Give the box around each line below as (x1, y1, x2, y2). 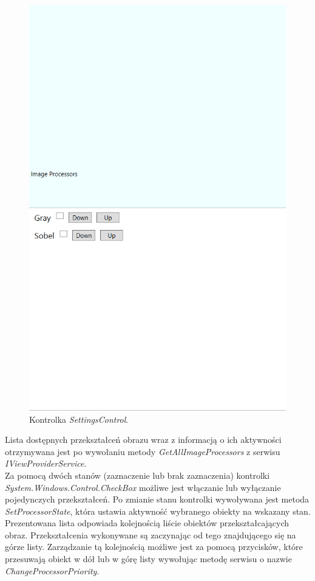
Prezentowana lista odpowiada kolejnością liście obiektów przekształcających (5, 517, 290, 529)
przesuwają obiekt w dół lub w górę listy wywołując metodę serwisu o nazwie (5, 552, 292, 565)
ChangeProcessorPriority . (5, 564, 100, 577)
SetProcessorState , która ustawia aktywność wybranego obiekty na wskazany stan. (5, 504, 311, 517)
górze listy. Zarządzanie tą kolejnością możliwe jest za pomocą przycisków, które (5, 540, 303, 553)
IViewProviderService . (5, 457, 87, 470)
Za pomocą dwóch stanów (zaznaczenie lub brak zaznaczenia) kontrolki (5, 468, 270, 481)
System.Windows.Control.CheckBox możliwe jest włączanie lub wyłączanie (5, 481, 281, 493)
